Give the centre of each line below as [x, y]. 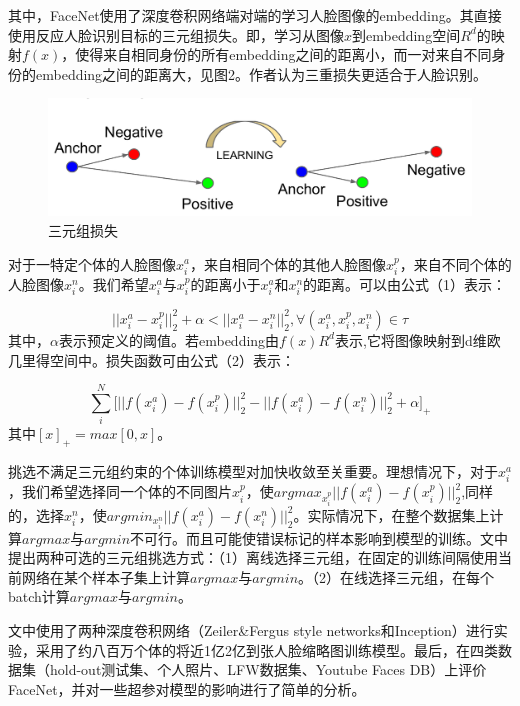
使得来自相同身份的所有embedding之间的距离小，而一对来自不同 [283, 54]
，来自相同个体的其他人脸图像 [287, 263]
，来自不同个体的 [455, 263]
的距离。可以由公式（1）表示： [405, 283]
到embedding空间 [406, 34]
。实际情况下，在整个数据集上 [391, 514]
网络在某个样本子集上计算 [105, 576]
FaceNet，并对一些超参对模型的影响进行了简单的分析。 [187, 688]
